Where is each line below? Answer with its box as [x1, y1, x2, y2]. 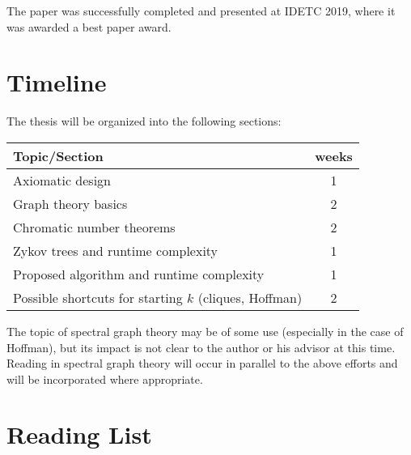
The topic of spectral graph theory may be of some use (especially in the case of [6, 322, 404, 339]
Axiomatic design [13, 170, 111, 189]
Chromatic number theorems [13, 217, 176, 236]
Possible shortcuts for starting [13, 287, 183, 307]
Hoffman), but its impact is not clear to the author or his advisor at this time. [6, 338, 396, 355]
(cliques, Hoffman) [197, 287, 303, 307]
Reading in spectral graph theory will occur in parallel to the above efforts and [6, 355, 398, 372]
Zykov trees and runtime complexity [13, 240, 218, 260]
